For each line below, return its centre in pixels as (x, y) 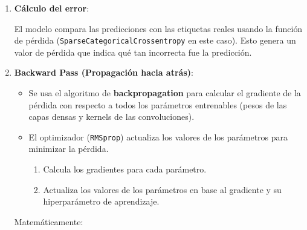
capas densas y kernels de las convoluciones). (111, 117)
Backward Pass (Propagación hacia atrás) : (104, 72)
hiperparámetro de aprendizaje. (101, 201)
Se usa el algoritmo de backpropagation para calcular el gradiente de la (165, 93)
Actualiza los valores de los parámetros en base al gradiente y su (162, 189)
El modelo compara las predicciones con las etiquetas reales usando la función (158, 28)
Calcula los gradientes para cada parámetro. (125, 169)
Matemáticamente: (49, 221)
